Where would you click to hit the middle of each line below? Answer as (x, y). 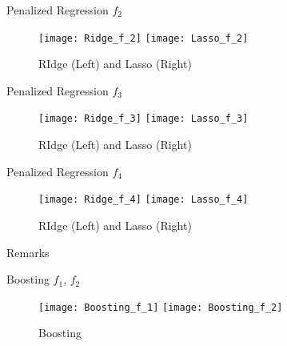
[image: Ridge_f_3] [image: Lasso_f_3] (143, 119)
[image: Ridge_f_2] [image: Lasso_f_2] (143, 38)
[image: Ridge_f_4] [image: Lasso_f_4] (143, 200)
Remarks (28, 252)
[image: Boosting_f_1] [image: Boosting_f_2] (161, 307)
